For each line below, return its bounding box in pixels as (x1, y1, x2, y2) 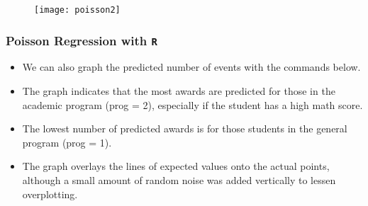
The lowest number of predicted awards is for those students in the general (22, 121, 347, 136)
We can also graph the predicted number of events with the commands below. (22, 59, 361, 74)
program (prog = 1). (22, 135, 112, 149)
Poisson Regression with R (6, 31, 157, 49)
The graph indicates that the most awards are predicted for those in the (22, 84, 335, 98)
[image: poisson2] (34, 5, 121, 15)
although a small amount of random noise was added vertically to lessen (22, 173, 336, 187)
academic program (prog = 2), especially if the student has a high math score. (22, 97, 363, 112)
